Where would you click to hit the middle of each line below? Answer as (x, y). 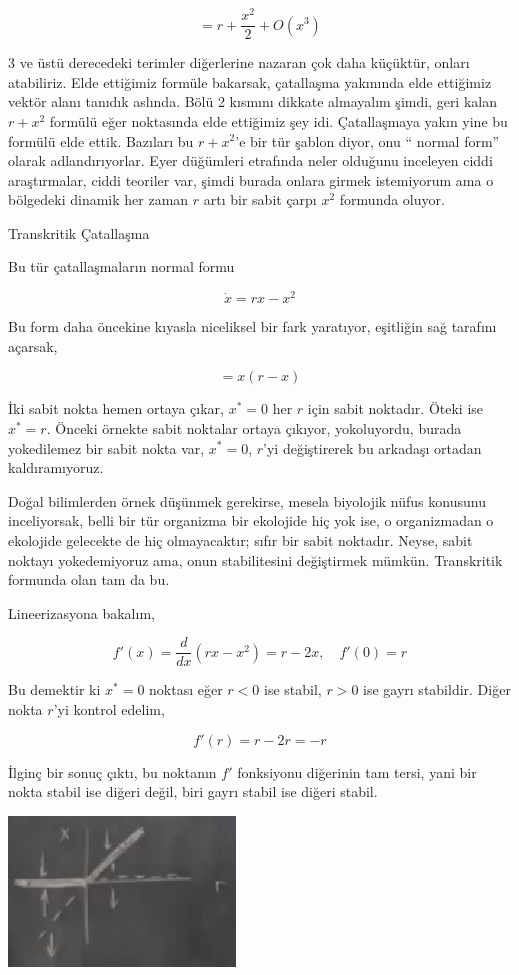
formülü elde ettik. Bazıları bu (101, 140)
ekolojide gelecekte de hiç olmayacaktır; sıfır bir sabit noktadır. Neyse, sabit (240, 539)
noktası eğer (186, 689)
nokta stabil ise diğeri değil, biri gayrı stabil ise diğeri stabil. (193, 791)
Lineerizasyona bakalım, (81, 612)
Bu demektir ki (54, 689)
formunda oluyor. (392, 199)
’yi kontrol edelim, (109, 708)
